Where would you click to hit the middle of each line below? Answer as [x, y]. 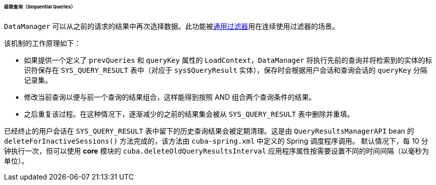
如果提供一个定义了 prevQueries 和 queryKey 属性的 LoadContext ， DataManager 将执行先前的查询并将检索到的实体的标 [228, 60]
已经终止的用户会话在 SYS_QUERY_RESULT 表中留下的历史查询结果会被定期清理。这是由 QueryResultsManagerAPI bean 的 [209, 131]
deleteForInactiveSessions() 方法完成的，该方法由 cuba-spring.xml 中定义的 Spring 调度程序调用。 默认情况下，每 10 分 [216, 141]
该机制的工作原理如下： [42, 43]
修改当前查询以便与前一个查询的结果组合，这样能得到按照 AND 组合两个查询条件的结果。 [170, 97]
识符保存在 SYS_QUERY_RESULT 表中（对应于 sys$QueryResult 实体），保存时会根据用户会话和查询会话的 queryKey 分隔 [226, 70]
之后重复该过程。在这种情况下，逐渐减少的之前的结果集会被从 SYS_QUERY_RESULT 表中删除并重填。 [189, 114]
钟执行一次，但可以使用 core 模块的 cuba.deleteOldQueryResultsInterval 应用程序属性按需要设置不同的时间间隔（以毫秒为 [217, 151]
